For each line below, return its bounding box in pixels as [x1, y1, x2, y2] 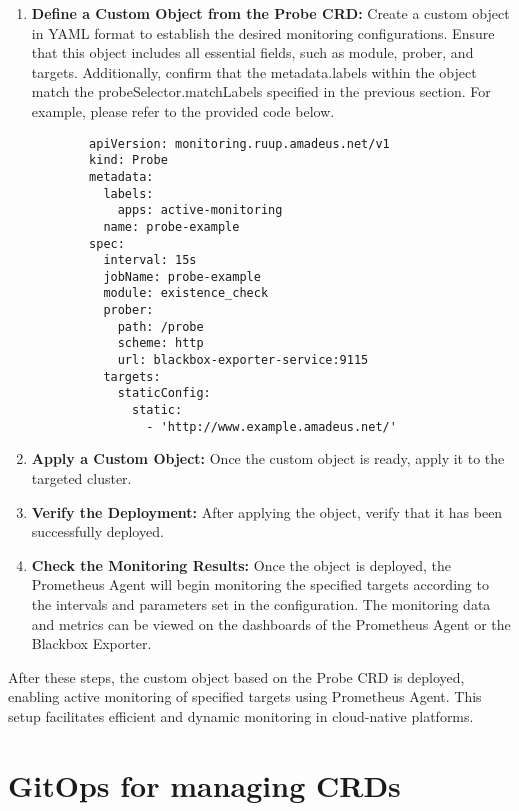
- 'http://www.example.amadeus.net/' [146, 419, 397, 434]
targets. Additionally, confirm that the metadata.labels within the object [31, 61, 477, 82]
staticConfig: [117, 386, 211, 401]
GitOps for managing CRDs [8, 764, 401, 805]
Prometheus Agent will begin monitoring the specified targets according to [31, 574, 489, 595]
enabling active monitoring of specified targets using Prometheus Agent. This [8, 686, 482, 707]
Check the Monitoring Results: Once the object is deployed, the [31, 554, 451, 575]
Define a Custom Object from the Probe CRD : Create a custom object [31, 3, 510, 23]
